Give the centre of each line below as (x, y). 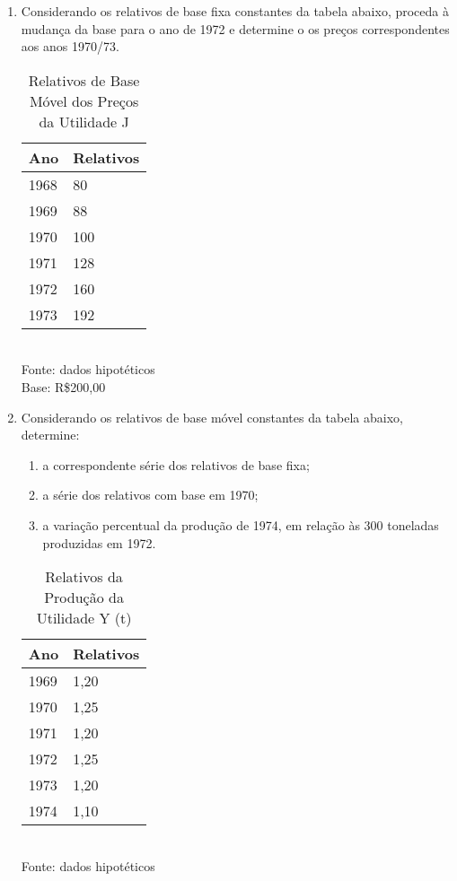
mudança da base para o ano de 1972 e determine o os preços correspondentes (235, 28)
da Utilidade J (84, 121)
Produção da (84, 598)
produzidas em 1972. (99, 542)
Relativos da (84, 577)
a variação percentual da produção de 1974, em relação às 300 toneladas (241, 524)
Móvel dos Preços (84, 100)
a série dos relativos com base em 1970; (150, 495)
